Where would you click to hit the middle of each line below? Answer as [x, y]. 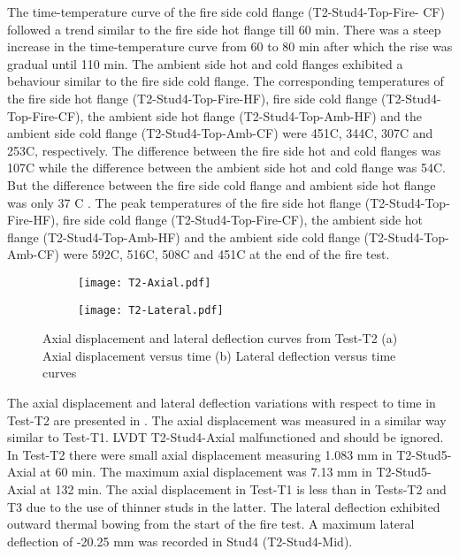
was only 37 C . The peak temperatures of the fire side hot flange [184, 202]
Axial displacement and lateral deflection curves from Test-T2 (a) [220, 338]
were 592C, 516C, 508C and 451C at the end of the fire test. [226, 254]
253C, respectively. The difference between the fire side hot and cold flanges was [224, 150]
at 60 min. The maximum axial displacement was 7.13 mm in [206, 472]
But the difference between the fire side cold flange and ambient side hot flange [222, 184]
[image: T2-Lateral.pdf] [151, 310]
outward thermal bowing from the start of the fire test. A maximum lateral [211, 524]
